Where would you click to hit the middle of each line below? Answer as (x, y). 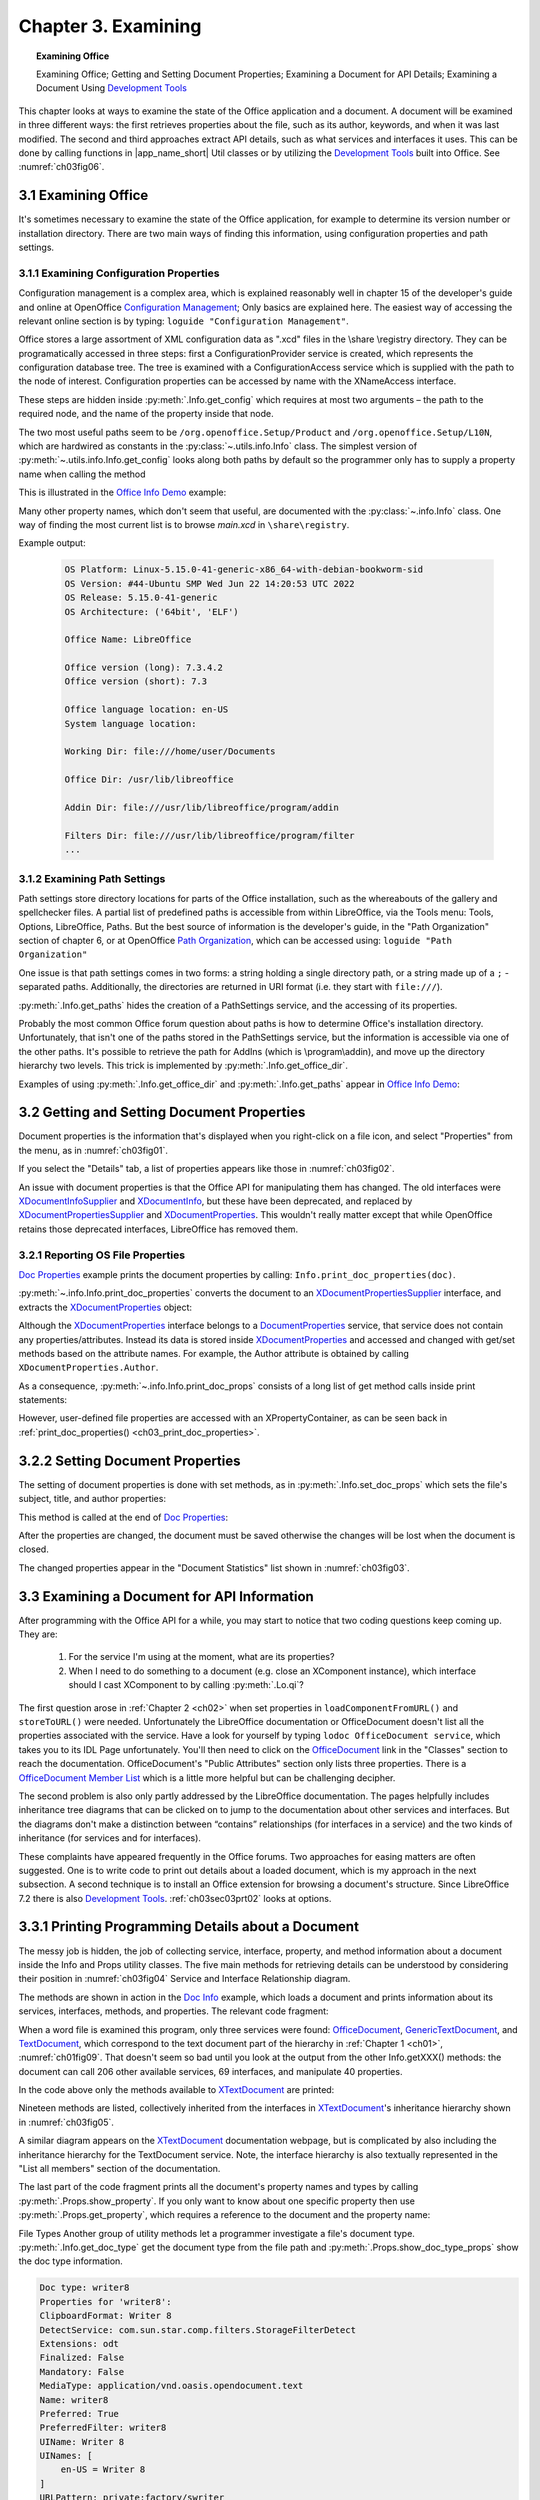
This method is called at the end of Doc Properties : (123, 1517)
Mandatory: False (82, 2371)
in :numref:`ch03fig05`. (66, 2122)
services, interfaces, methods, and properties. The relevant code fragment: (173, 2011)
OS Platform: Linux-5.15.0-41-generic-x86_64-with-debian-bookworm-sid (244, 569)
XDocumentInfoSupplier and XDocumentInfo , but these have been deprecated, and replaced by (215, 1201)
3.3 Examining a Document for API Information (166, 1596)
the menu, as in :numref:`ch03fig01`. (93, 1150)
